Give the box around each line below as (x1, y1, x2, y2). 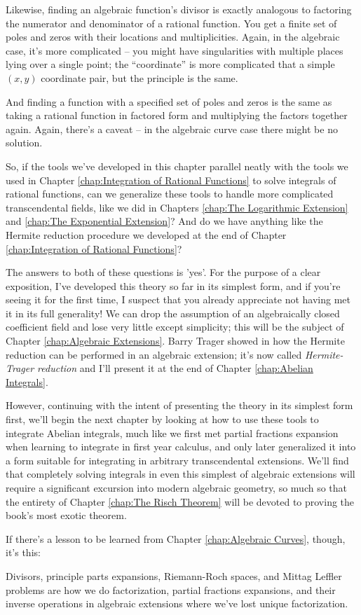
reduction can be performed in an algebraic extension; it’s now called (6, 347, 302, 361)
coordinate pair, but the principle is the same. (41, 70, 238, 85)
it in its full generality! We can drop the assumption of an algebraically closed (6, 305, 340, 320)
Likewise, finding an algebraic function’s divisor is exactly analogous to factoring (6, 2, 352, 16)
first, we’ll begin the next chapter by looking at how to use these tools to (6, 412, 319, 427)
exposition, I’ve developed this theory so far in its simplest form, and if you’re (6, 278, 341, 293)
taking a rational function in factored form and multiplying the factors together (6, 108, 348, 123)
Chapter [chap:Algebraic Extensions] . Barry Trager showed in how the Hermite (6, 333, 345, 348)
